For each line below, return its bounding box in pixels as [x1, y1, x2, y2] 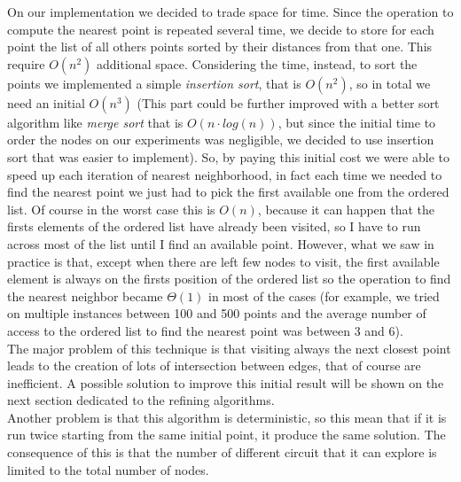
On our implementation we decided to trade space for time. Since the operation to [7, 3, 454, 20]
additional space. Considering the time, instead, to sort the [97, 54, 418, 73]
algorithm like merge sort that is [7, 113, 184, 131]
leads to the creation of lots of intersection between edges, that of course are [7, 356, 421, 375]
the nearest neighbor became [7, 286, 163, 305]
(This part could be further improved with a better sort [137, 93, 440, 112]
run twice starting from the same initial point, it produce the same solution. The [7, 425, 446, 444]
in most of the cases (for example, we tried [208, 286, 440, 305]
